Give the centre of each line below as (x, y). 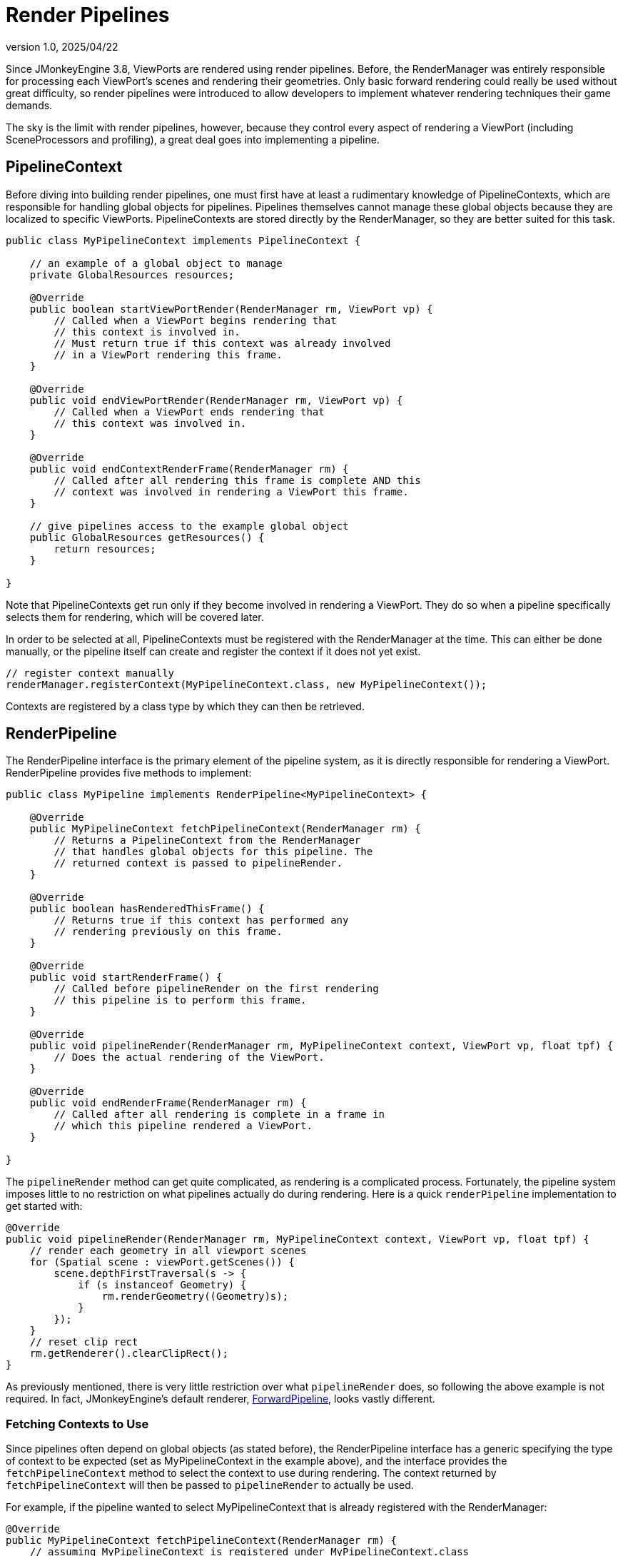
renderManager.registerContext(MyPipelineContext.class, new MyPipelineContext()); (247, 684)
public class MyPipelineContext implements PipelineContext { (183, 240)
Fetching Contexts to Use (77, 1424)
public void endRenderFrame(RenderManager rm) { (168, 1103)
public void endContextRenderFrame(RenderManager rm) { (189, 469)
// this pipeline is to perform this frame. (180, 1000)
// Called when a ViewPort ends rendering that (189, 411)
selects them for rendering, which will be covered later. (135, 617)
